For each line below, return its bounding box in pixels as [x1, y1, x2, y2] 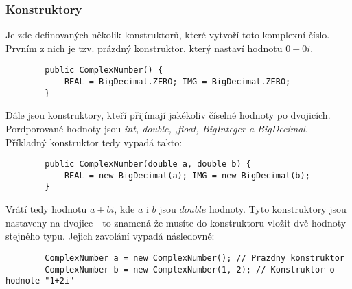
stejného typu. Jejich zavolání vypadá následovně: [5, 229, 215, 243]
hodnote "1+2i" [5, 276, 75, 286]
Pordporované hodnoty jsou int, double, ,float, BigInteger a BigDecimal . [5, 121, 308, 135]
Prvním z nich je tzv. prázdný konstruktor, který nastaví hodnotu [5, 41, 283, 55]
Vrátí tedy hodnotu [5, 202, 87, 216]
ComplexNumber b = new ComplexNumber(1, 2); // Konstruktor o [45, 264, 335, 275]
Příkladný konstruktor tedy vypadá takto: [5, 135, 183, 149]
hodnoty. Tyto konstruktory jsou [209, 202, 347, 216]
